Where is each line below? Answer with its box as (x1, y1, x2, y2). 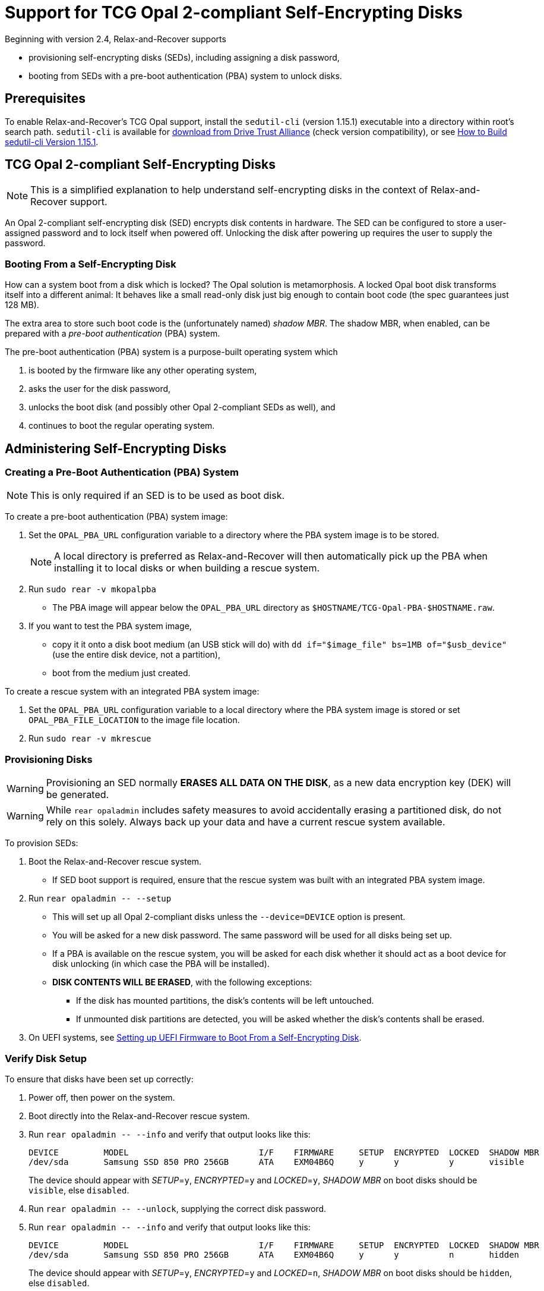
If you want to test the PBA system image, (29, 621, 192, 632)
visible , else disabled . (29, 1185, 129, 1195)
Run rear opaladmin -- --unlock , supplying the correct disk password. (29, 1203, 327, 1214)
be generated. (46, 789, 109, 801)
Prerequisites (5, 91, 86, 106)
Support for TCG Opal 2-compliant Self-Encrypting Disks (5, 2, 463, 23)
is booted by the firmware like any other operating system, (29, 365, 257, 376)
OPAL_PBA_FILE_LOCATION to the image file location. (29, 715, 240, 725)
